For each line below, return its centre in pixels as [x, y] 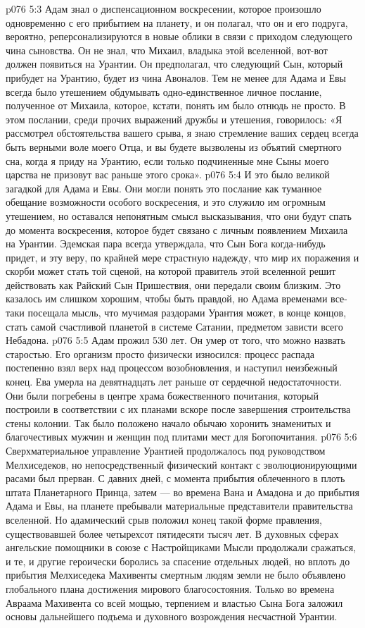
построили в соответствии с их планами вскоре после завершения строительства [178, 409]
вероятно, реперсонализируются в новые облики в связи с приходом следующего [179, 36]
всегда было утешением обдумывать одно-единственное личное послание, [164, 91]
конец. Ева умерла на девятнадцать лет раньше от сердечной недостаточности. [174, 382]
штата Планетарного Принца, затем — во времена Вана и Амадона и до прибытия [183, 492]
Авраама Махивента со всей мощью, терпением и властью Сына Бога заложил [174, 602]
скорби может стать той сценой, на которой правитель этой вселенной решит [171, 271]
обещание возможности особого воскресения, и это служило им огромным [166, 202]
